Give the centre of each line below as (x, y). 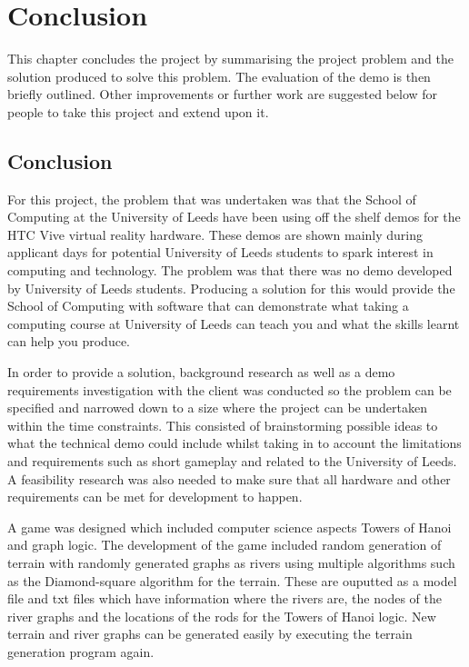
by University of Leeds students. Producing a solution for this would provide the (231, 288)
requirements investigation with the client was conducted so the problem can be (230, 389)
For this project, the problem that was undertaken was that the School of (212, 199)
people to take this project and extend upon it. (138, 111)
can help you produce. (69, 341)
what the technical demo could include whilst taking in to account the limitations (234, 443)
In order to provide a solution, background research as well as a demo (201, 372)
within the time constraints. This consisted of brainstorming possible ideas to (223, 425)
